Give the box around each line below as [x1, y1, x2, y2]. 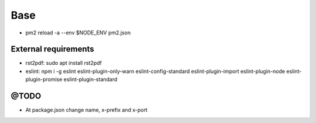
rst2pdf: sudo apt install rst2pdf [25, 59, 102, 66]
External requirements [11, 44, 95, 54]
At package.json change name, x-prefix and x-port [25, 107, 147, 114]
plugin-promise [25, 76, 63, 83]
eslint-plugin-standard [63, 76, 118, 83]
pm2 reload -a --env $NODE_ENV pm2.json [25, 29, 131, 36]
